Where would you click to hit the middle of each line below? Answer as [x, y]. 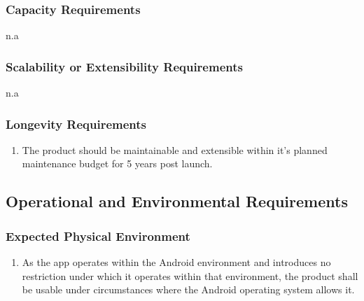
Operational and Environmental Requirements [177, 201]
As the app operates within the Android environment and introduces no [176, 262]
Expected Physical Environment [98, 236]
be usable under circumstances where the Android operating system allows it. [188, 289]
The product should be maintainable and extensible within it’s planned [175, 149]
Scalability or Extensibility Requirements [124, 66]
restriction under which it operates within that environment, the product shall [190, 275]
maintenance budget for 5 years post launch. [117, 163]
